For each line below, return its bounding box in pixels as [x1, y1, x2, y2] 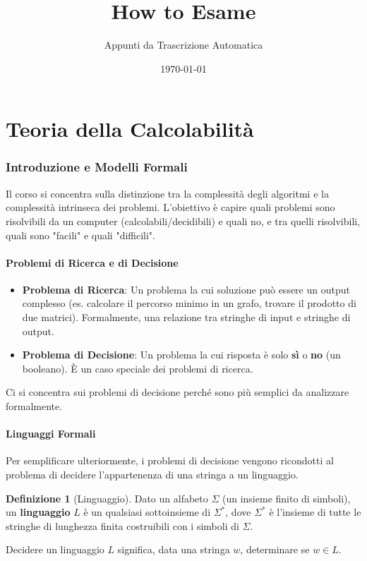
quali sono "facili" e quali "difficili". [6, 227, 155, 242]
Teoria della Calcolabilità [6, 114, 254, 143]
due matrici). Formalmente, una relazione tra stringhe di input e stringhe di [22, 310, 351, 325]
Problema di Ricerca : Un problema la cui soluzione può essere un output [22, 282, 350, 296]
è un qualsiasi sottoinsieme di [83, 505, 211, 519]
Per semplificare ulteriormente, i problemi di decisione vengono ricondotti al [6, 453, 334, 468]
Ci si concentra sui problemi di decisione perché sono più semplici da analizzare [6, 385, 349, 399]
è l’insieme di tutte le [269, 505, 361, 519]
